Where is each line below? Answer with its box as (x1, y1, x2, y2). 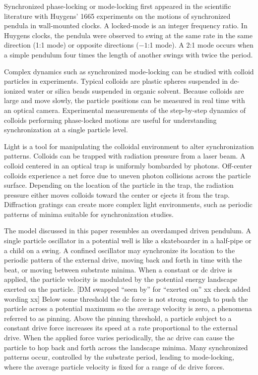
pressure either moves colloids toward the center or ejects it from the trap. (4, 189, 230, 200)
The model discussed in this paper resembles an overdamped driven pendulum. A (4, 225, 252, 236)
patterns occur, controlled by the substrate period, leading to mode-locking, (4, 352, 235, 362)
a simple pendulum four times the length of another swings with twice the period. (4, 49, 253, 59)
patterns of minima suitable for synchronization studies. (4, 209, 174, 219)
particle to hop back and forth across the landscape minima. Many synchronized (4, 342, 248, 352)
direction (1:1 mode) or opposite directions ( (4, 40, 139, 50)
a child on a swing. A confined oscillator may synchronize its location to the (4, 245, 235, 255)
